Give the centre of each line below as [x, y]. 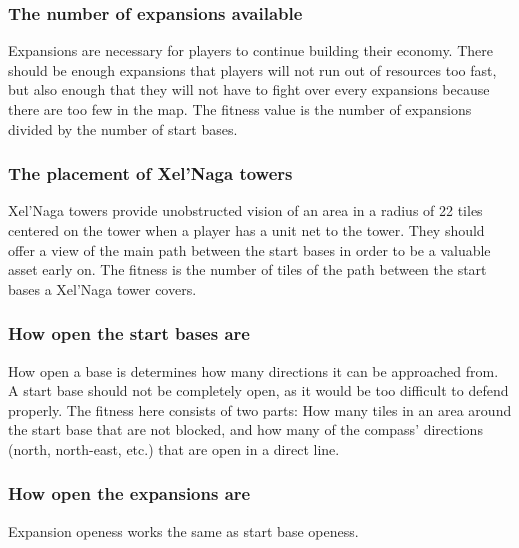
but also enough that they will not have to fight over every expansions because [249, 89]
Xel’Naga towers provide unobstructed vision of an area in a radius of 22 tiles [245, 210]
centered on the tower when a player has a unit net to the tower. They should [246, 230]
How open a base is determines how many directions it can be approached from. [253, 370]
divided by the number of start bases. [123, 128]
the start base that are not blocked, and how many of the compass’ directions [245, 429]
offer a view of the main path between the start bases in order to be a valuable [249, 249]
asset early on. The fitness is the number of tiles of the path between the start [247, 269]
